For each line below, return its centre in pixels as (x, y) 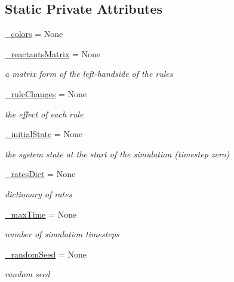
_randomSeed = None (46, 254)
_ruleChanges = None (46, 93)
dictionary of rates (39, 193)
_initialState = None (44, 134)
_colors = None (34, 34)
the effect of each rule (44, 114)
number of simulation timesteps (62, 234)
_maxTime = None (41, 214)
